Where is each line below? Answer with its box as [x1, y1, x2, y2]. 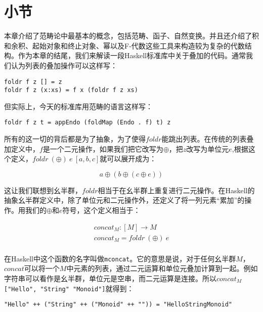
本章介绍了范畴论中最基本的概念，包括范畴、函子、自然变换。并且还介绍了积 [4, 30, 259, 41]
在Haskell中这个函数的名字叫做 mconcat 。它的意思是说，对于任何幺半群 [4, 253, 236, 263]
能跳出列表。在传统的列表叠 [161, 133, 254, 144]
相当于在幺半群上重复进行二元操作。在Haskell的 [98, 185, 255, 195]
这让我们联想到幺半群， [4, 185, 82, 195]
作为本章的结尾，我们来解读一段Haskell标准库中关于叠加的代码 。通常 [18, 50, 246, 61]
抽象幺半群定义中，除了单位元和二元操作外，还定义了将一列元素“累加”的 [4, 195, 245, 205]
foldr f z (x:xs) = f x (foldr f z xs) [4, 86, 138, 94]
